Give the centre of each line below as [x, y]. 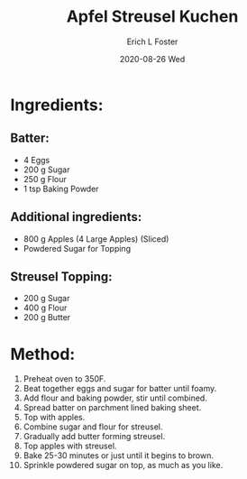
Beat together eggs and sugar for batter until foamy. [120, 389]
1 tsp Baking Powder [61, 189]
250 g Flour [45, 179]
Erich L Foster [152, 41]
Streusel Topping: [61, 276]
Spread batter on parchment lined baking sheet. [112, 408]
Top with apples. [54, 418]
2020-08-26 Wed [152, 59]
